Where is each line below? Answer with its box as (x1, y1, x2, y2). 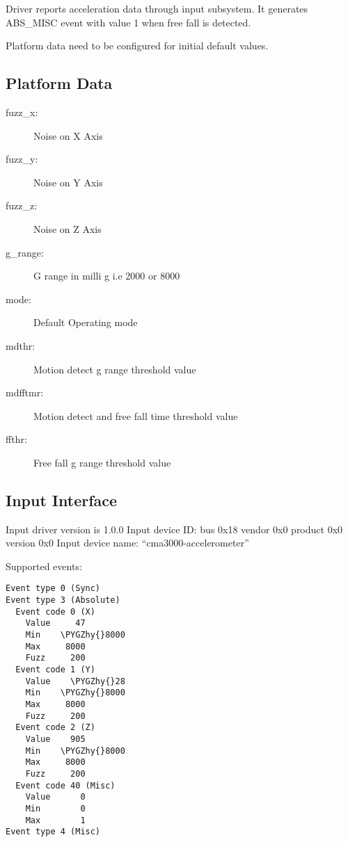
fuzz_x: (6, 104, 38, 119)
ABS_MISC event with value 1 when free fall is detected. (6, 15, 251, 29)
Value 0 (25, 792, 86, 802)
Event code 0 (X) (15, 606, 95, 617)
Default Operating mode (33, 315, 138, 330)
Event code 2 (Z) (15, 722, 95, 733)
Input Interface (6, 489, 118, 510)
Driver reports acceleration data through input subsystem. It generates (6, 1, 308, 15)
